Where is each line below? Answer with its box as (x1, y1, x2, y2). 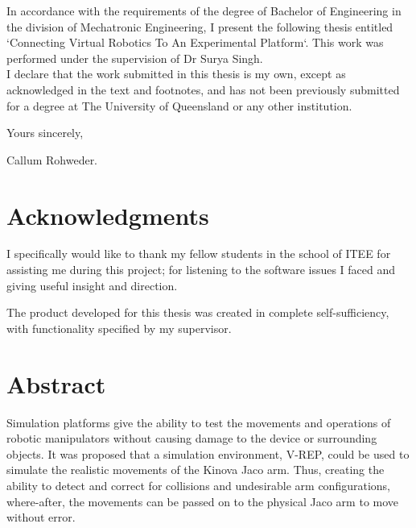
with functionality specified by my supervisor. (6, 319, 232, 336)
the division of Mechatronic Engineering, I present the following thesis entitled (6, 18, 393, 35)
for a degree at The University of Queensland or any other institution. (6, 97, 352, 114)
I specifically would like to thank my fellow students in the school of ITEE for (6, 245, 391, 262)
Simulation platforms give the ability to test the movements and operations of (6, 414, 391, 430)
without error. (6, 509, 76, 526)
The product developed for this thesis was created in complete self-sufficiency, (6, 304, 389, 321)
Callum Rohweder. (6, 151, 98, 168)
